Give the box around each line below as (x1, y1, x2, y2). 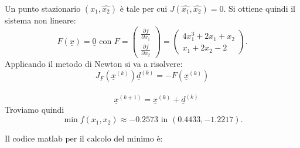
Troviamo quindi (5, 103, 64, 116)
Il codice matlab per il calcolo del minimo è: (5, 132, 163, 144)
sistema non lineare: (5, 14, 76, 26)
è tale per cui (120, 2, 168, 14)
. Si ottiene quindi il (223, 2, 295, 14)
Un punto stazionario (5, 2, 81, 14)
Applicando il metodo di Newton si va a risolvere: (5, 58, 183, 70)
